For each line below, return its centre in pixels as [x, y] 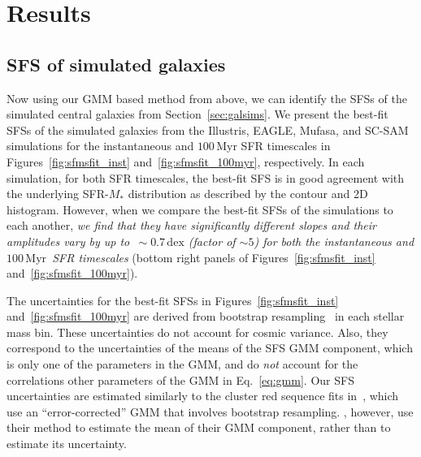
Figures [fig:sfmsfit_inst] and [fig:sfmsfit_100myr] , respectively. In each [186, 161]
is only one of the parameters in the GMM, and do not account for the [182, 364]
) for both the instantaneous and [334, 241]
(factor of [212, 241]
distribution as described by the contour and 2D [248, 194]
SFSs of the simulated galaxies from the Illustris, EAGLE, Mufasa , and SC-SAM [208, 129]
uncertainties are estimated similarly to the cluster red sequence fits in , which [203, 396]
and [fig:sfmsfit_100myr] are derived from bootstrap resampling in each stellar [206, 316]
